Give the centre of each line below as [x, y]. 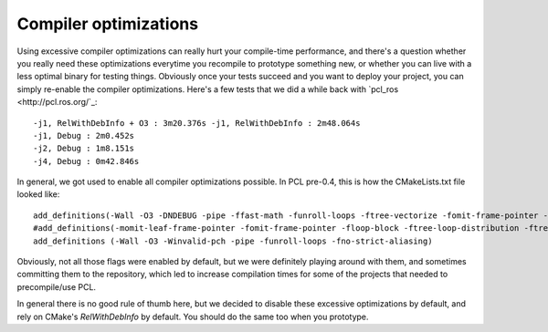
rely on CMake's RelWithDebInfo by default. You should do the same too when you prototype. [193, 316]
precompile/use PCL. [56, 286]
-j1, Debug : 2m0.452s [84, 135]
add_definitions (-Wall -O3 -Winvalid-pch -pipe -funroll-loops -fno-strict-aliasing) [233, 241]
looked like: [38, 194]
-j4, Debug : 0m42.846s [86, 161]
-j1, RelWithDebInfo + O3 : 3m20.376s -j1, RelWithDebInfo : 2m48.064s [197, 123]
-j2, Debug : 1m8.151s [84, 149]
